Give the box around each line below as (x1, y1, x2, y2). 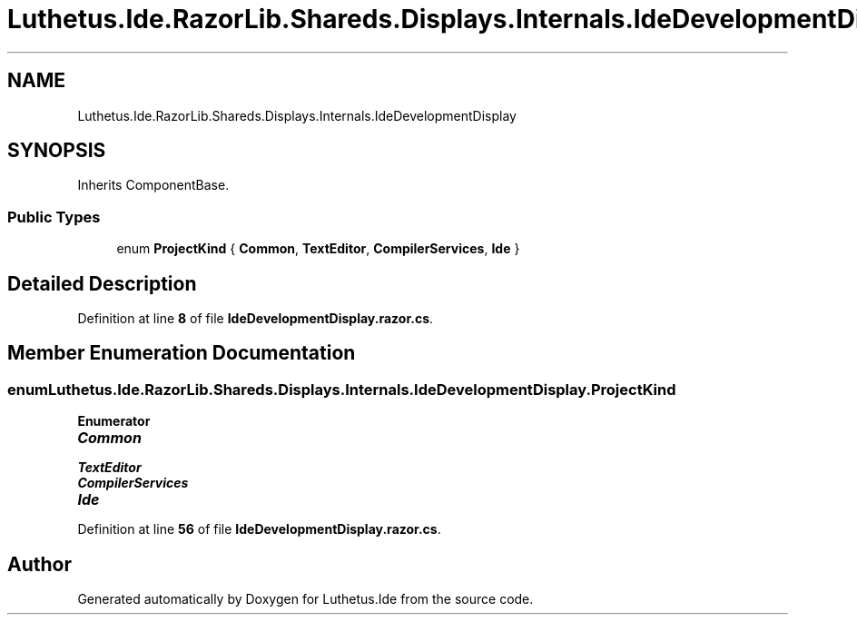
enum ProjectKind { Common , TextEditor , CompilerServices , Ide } (116, 241, 520, 257)
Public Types (7, 207, 101, 226)
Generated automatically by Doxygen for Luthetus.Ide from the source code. (77, 591, 534, 607)
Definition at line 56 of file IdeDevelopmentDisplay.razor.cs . (77, 521, 441, 538)
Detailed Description (7, 272, 197, 295)
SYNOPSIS (7, 139, 106, 163)
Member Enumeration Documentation (7, 341, 356, 365)
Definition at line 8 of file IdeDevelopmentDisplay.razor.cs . (77, 311, 434, 327)
